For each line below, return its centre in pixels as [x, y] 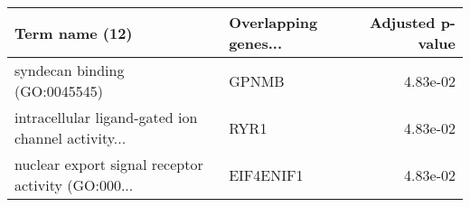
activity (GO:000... [74, 185]
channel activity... [70, 138]
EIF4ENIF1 [266, 174]
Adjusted [402, 22]
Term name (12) [74, 33]
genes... [256, 43]
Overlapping [273, 22]
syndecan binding [70, 70]
